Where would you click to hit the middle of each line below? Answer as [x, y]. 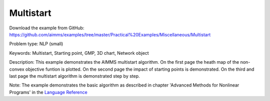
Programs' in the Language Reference [48, 92]
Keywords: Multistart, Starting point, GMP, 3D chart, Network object [79, 53]
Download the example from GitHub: [47, 28]
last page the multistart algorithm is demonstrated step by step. [74, 76]
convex [17, 69]
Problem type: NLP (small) [36, 44]
